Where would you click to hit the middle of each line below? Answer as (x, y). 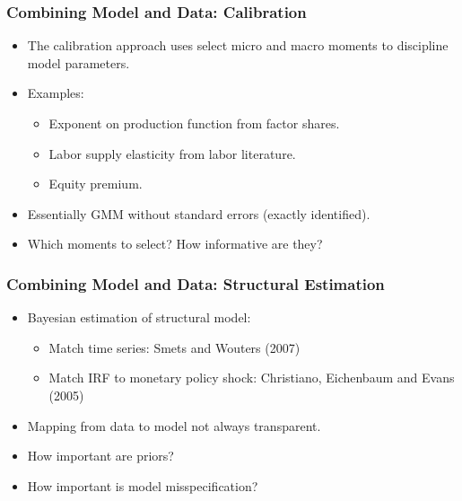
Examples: (56, 93)
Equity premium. (96, 184)
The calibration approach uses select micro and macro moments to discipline (238, 45)
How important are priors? (100, 456)
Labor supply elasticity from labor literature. (172, 153)
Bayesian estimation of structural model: (139, 317)
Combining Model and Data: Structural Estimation (196, 283)
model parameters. (78, 62)
